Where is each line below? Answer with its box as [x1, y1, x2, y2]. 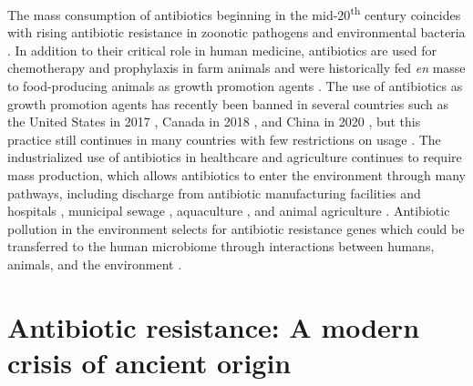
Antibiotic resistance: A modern [7, 308, 420, 345]
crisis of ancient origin [7, 343, 292, 381]
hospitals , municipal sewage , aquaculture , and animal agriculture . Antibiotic [7, 201, 450, 220]
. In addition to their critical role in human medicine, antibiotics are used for [7, 40, 437, 59]
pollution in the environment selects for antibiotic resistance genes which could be [7, 218, 465, 238]
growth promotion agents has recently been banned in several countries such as [7, 94, 449, 113]
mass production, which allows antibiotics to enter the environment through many [7, 166, 466, 184]
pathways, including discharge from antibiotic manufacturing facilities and [7, 183, 421, 202]
